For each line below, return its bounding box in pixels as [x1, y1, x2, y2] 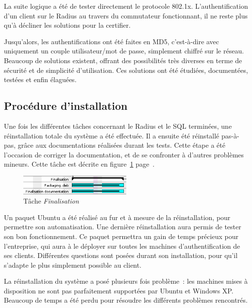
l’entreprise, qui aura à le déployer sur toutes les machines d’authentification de [4, 240, 240, 251]
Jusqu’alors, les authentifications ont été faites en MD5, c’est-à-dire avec [4, 36, 219, 46]
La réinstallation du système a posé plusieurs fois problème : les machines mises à [4, 276, 248, 286]
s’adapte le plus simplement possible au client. [4, 259, 142, 270]
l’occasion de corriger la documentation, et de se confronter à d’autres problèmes [4, 149, 244, 159]
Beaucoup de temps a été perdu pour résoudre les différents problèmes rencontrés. [4, 295, 248, 305]
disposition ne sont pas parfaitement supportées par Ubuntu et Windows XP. [4, 285, 234, 295]
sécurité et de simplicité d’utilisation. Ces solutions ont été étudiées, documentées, [4, 65, 248, 75]
